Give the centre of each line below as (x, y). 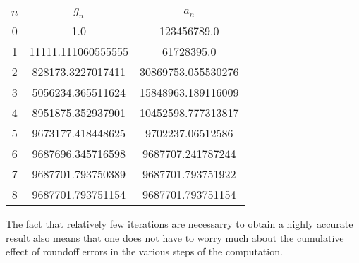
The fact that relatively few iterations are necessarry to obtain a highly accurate (179, 224)
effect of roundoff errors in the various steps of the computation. (144, 251)
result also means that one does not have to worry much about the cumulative (175, 237)
